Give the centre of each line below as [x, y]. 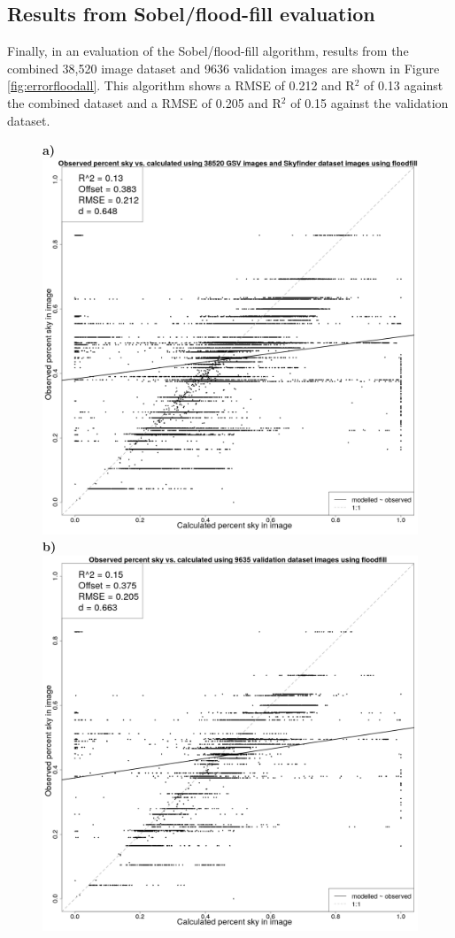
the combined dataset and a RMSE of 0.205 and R [144, 102]
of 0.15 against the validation [370, 102]
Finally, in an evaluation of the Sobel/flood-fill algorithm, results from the [208, 51]
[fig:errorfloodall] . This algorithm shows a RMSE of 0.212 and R [181, 85]
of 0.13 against [403, 85]
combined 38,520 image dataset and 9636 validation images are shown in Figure [224, 68]
